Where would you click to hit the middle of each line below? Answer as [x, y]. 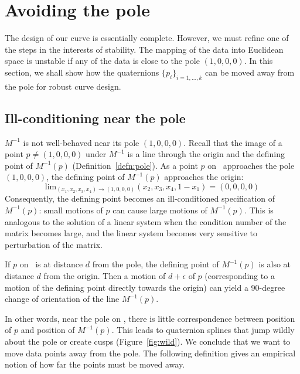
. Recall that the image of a [233, 142]
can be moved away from [250, 72]
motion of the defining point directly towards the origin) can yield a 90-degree [145, 287]
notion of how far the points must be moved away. [95, 364]
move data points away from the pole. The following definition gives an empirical [150, 353]
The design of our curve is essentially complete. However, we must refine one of [147, 38]
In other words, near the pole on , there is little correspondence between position [150, 318]
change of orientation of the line [62, 299]
